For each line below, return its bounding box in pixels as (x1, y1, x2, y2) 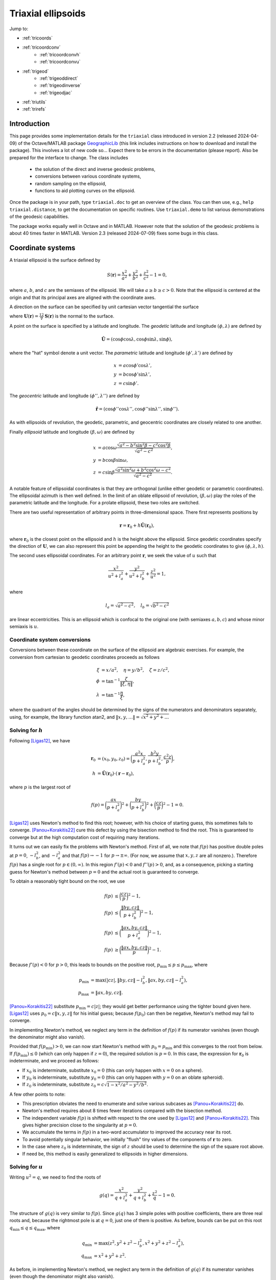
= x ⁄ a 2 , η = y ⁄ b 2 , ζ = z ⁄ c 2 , (101, 666, 170, 673)
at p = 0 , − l (9, 852, 36, 859)
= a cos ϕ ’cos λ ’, (118, 362, 152, 368)
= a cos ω (98, 444, 117, 451)
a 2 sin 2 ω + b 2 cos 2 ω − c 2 (117, 466, 171, 473)
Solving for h (9, 727, 43, 734)
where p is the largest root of (9, 784, 71, 790)
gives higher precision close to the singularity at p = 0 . (22, 1122, 137, 1128)
